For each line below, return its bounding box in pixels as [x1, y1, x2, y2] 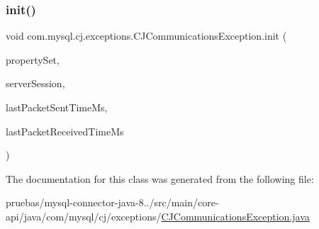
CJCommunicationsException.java [161, 208, 310, 223]
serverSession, [6, 76, 65, 91]
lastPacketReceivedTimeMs [6, 123, 124, 138]
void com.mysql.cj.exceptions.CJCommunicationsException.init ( [6, 28, 287, 43]
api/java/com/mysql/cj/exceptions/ [6, 208, 162, 223]
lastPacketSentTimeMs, [6, 100, 108, 114]
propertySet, [6, 52, 60, 67]
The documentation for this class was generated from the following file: [6, 171, 314, 186]
